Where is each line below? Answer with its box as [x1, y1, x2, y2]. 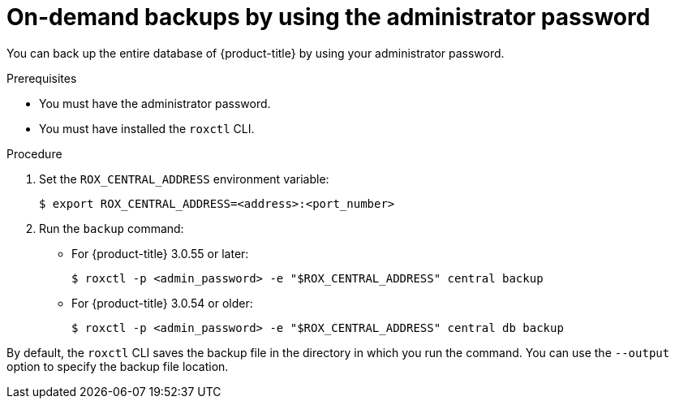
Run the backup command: [39, 221, 184, 235]
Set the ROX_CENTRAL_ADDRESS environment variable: [39, 171, 329, 186]
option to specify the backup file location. [6, 359, 229, 373]
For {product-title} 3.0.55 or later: [71, 246, 249, 261]
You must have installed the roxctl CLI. [39, 121, 255, 136]
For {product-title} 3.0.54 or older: [71, 295, 253, 310]
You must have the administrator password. [39, 96, 271, 110]
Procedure [6, 146, 62, 161]
